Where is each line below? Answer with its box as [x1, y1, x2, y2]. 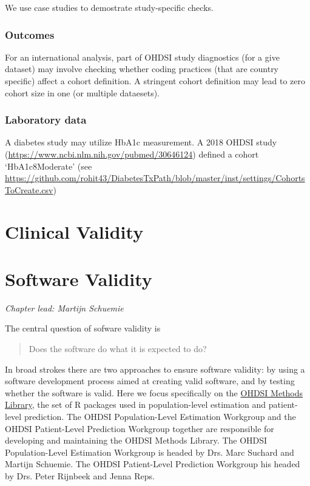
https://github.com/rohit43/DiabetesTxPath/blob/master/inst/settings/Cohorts [5, 171, 305, 184]
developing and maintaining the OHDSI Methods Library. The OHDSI [5, 434, 268, 447]
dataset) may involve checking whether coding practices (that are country [5, 62, 279, 75]
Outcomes [5, 27, 55, 42]
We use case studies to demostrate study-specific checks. [5, 1, 214, 13]
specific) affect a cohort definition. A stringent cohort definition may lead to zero [5, 75, 305, 87]
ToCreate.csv [5, 183, 53, 196]
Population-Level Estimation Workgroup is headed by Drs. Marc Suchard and [5, 445, 294, 458]
